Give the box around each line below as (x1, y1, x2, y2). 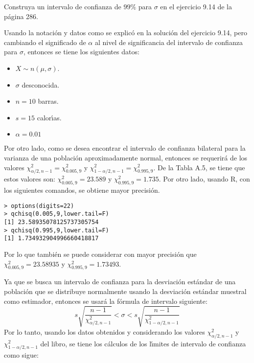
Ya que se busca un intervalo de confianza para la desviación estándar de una (4, 276, 236, 287)
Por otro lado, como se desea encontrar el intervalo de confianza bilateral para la (4, 143, 246, 153)
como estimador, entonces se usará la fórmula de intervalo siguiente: (4, 295, 208, 306)
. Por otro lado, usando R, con (159, 174, 250, 184)
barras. (38, 96, 59, 106)
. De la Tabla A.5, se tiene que (153, 162, 245, 172)
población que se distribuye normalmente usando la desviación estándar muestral (4, 286, 247, 296)
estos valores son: (4, 174, 55, 184)
